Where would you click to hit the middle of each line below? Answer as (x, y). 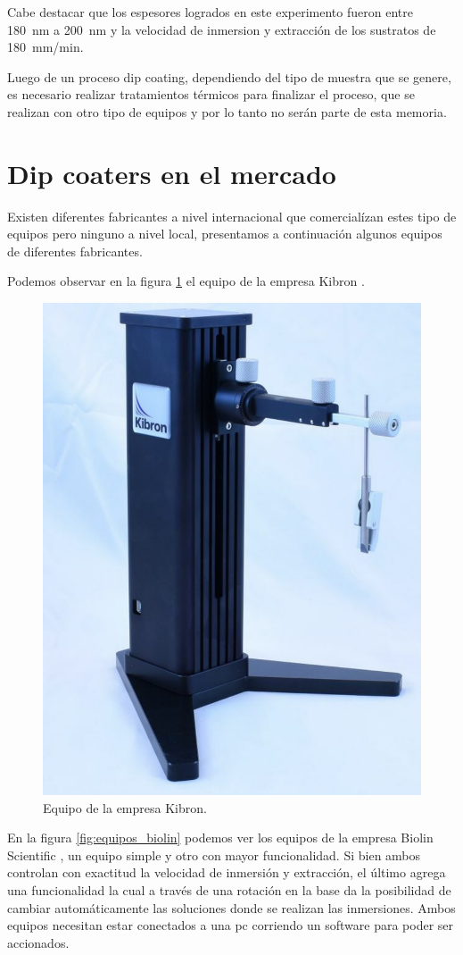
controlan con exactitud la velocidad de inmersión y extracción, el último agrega (227, 872)
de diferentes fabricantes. (75, 251)
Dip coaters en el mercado (172, 173)
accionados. (38, 942)
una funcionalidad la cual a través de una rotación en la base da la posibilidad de (229, 890)
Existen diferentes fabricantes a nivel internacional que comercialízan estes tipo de (232, 216)
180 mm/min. (45, 47)
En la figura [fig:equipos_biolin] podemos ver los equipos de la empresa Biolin (220, 838)
